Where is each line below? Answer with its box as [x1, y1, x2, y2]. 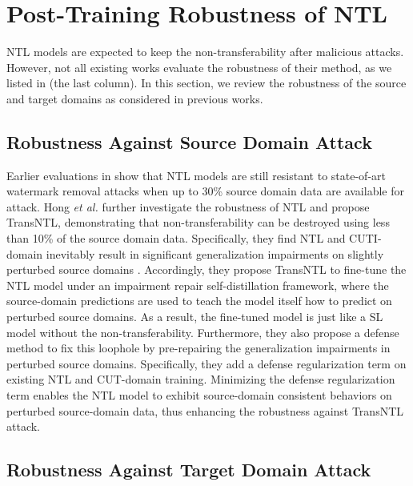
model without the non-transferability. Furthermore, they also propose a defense [6, 323, 399, 340]
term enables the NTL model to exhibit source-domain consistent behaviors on [6, 387, 392, 404]
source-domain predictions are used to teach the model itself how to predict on [6, 292, 392, 309]
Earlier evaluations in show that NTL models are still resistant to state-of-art [6, 167, 386, 183]
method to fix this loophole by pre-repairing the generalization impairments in [6, 339, 391, 356]
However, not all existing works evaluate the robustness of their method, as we [6, 58, 392, 75]
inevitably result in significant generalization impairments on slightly [46, 245, 384, 262]
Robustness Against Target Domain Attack [6, 457, 371, 482]
